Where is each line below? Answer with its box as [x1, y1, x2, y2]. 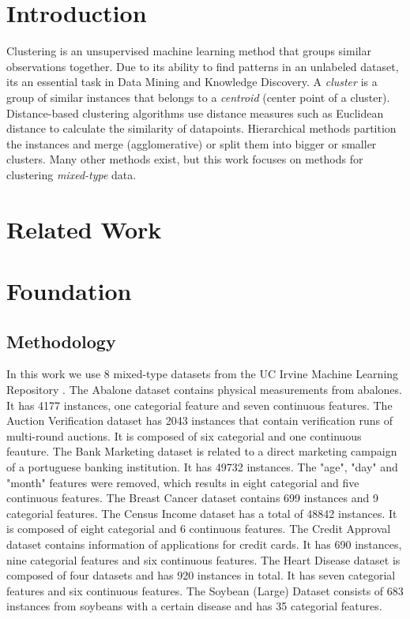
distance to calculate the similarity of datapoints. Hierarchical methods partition [6, 120, 397, 137]
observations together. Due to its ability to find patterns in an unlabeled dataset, [6, 58, 399, 74]
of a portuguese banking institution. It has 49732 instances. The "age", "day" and [6, 458, 398, 475]
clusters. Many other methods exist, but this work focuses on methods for [6, 151, 363, 167]
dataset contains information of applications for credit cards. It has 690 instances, [6, 535, 402, 552]
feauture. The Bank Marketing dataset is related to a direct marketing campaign [6, 443, 397, 460]
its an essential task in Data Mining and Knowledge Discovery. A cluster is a [6, 73, 378, 90]
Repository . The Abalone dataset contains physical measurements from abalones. [6, 381, 402, 398]
